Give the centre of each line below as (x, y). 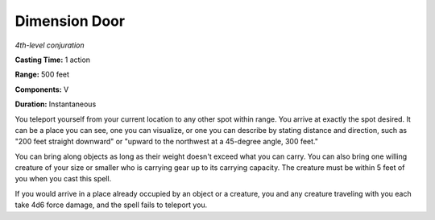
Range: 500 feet (42, 75)
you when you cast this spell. (63, 179)
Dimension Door (70, 21)
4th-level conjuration (50, 45)
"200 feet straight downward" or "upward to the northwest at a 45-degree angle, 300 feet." (166, 142)
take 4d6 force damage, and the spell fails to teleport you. (111, 205)
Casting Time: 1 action (53, 60)
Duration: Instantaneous (56, 104)
